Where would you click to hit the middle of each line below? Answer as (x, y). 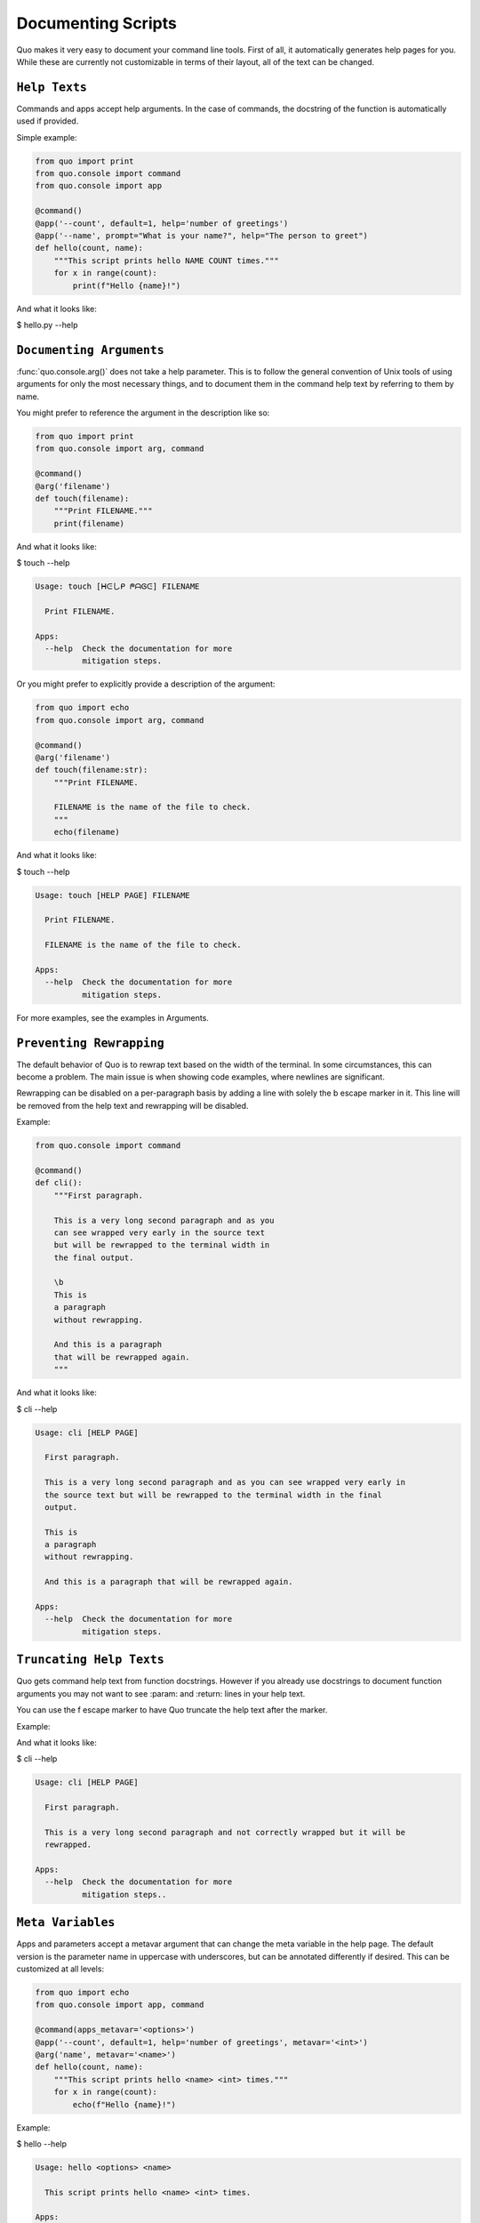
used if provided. (48, 121)
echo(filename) (87, 832)
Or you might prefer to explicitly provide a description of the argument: (146, 684)
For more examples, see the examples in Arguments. (112, 1017)
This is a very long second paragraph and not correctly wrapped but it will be (225, 1832)
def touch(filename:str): (92, 770)
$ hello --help (41, 2144)
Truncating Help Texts (90, 1660)
